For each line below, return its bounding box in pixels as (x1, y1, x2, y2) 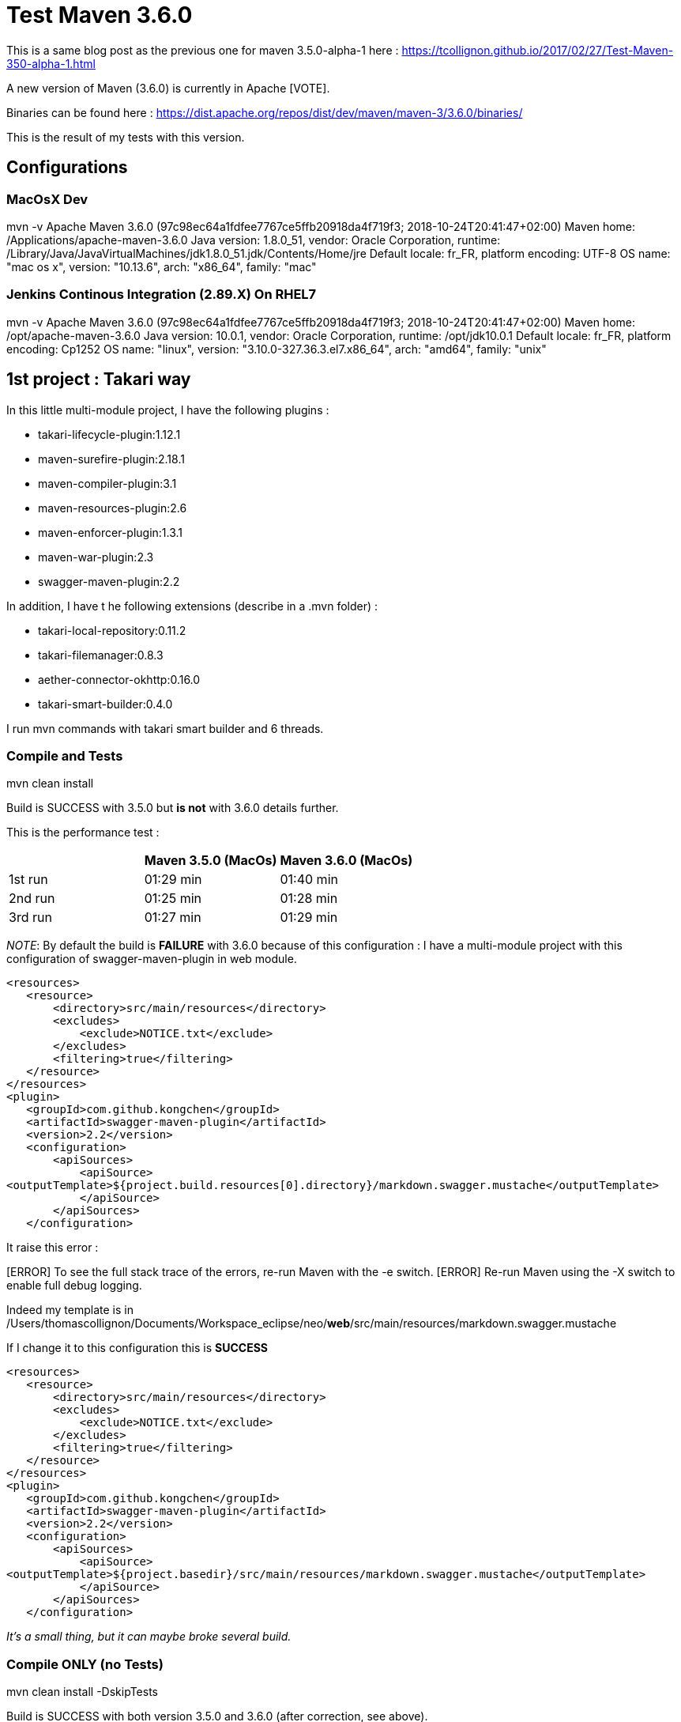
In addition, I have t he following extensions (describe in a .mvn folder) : (6, 599, 378, 613)
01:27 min (144, 909, 201, 926)
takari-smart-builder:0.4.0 (38, 697, 173, 711)
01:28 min (280, 890, 338, 907)
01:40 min (280, 871, 338, 888)
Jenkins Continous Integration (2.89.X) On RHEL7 (6, 286, 317, 303)
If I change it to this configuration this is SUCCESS (6, 1341, 268, 1355)
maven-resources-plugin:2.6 (38, 500, 187, 515)
